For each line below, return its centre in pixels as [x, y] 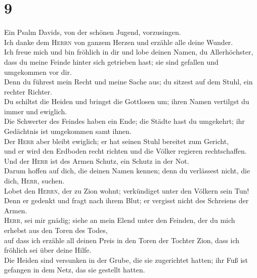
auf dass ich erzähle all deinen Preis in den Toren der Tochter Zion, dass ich [122, 240]
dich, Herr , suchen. [34, 181]
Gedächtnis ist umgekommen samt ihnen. [68, 131]
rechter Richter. [28, 91]
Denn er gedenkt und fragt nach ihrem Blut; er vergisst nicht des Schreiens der [126, 200]
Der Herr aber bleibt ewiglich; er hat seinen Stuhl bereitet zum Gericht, [117, 141]
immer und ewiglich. [36, 111]
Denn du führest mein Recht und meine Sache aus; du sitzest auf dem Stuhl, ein [128, 82]
